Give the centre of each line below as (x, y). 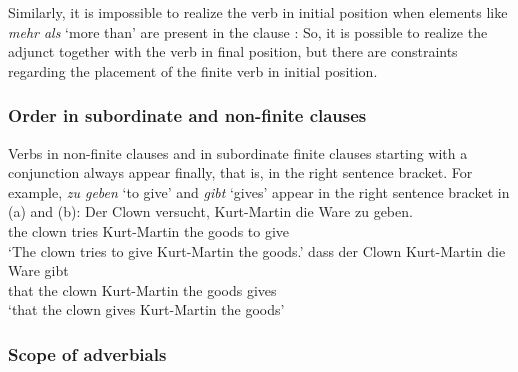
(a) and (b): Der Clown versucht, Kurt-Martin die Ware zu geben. (210, 211)
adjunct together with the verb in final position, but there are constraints (233, 51)
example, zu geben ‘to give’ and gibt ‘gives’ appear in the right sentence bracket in (259, 191)
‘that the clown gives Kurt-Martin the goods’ (146, 309)
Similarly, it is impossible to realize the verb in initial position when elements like (258, 12)
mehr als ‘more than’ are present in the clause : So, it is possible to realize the (248, 31)
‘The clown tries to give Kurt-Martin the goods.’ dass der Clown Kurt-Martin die (257, 250)
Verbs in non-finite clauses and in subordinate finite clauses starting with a (238, 152)
